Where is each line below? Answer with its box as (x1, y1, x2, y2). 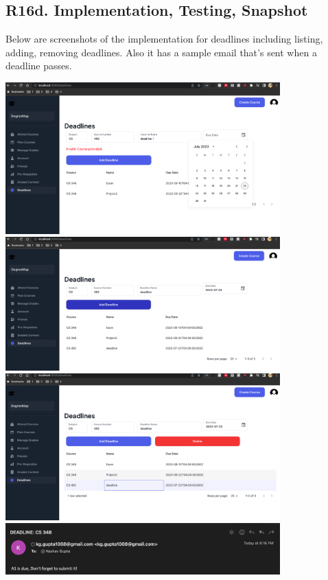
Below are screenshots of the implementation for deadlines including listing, (5, 32, 323, 46)
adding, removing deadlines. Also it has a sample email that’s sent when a (5, 45, 317, 59)
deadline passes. (5, 58, 72, 73)
